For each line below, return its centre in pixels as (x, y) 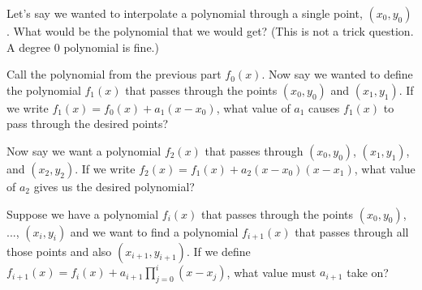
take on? (368, 272)
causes (324, 107)
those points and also (59, 251)
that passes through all (352, 231)
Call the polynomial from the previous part (114, 74)
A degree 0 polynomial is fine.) (83, 47)
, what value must (271, 272)
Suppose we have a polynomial (83, 213)
